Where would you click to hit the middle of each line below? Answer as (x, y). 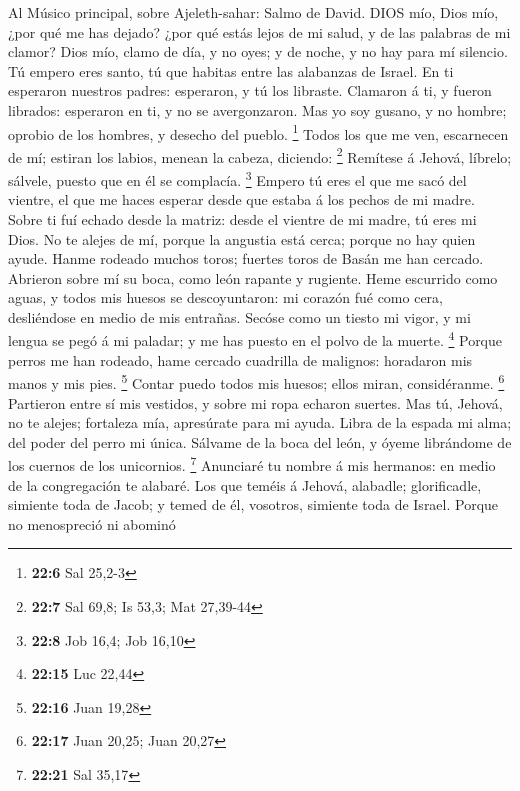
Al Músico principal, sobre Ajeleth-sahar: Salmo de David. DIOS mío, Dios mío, (253, 12)
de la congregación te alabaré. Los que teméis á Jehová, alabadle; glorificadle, (245, 484)
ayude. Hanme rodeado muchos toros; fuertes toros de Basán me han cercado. (246, 258)
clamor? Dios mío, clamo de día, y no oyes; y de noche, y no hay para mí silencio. (258, 51)
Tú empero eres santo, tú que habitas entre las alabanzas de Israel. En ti (231, 70)
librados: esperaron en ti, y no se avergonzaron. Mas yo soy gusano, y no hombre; (257, 109)
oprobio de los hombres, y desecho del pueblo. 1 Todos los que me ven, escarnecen (258, 132)
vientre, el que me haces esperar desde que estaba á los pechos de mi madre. (241, 199)
